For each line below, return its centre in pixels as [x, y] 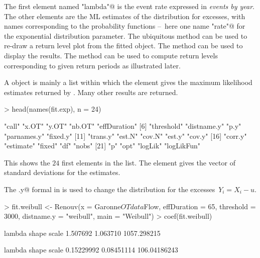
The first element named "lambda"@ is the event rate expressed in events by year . [129, 6]
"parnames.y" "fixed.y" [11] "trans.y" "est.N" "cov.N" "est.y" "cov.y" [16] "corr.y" [125, 136]
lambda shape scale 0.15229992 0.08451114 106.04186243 [91, 250]
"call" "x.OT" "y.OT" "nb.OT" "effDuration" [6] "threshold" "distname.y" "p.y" [123, 125]
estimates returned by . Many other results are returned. [91, 92]
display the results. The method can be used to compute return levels [111, 55]
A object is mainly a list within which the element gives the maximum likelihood [128, 82]
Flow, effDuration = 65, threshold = [200, 206]
